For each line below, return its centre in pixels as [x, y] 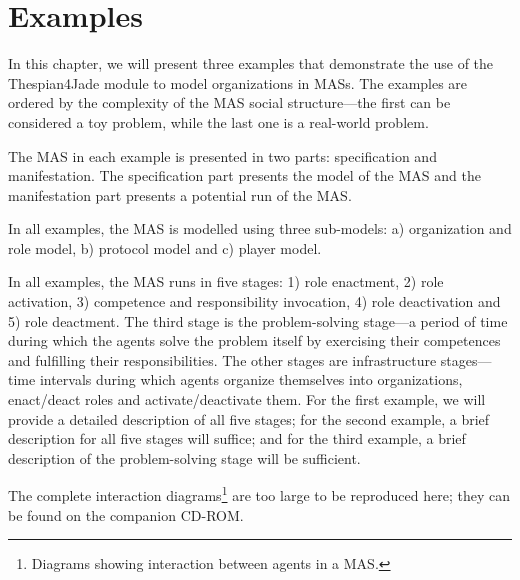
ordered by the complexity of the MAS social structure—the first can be [229, 102]
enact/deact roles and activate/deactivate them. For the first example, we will [247, 399]
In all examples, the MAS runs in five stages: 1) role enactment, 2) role [226, 281]
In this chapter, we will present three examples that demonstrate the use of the [251, 63]
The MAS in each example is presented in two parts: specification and [222, 155]
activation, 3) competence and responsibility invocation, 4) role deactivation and [254, 301]
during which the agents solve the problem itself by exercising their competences [254, 340]
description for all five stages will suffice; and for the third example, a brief [237, 438]
